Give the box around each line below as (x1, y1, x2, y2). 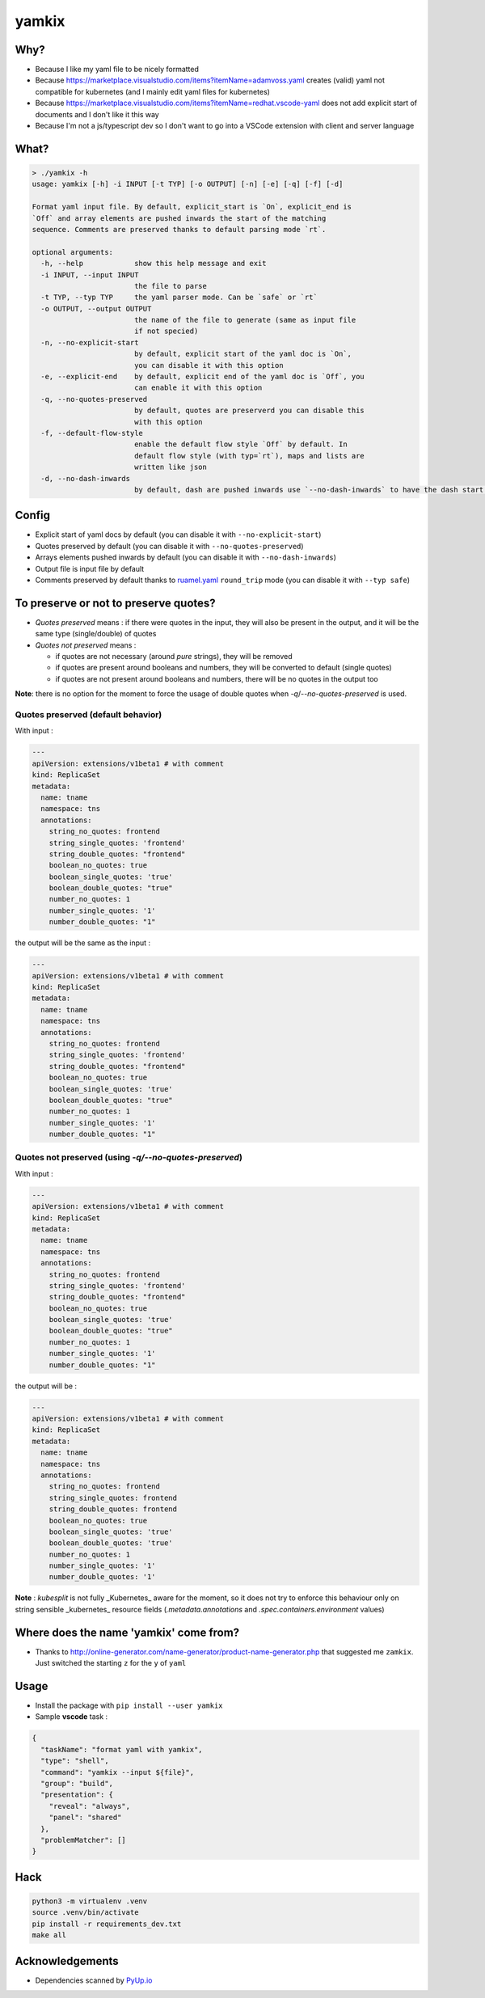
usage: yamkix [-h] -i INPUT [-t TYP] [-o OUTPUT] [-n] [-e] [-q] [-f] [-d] (32, 180, 344, 189)
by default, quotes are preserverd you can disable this (133, 406, 365, 416)
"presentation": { (40, 1790, 113, 1799)
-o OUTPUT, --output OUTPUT (40, 304, 152, 313)
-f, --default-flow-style (40, 429, 143, 437)
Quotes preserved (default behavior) (15, 709, 162, 720)
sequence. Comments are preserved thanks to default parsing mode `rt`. (32, 225, 327, 234)
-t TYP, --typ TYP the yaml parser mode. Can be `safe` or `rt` (40, 293, 318, 302)
